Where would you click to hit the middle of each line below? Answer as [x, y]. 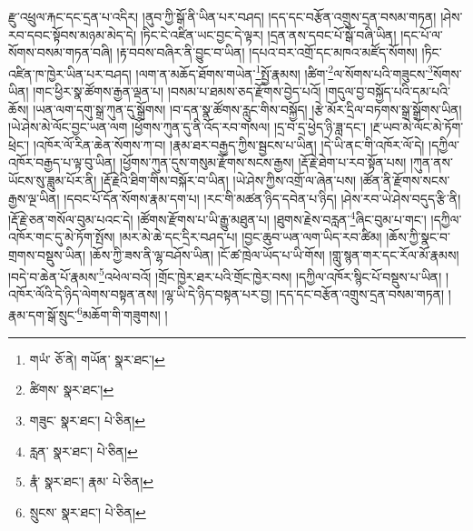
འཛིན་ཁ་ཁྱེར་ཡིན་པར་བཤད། [70, 73]
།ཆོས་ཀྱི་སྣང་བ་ [418, 237]
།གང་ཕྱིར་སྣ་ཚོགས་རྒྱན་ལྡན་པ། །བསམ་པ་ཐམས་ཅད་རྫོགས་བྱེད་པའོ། [177, 91]
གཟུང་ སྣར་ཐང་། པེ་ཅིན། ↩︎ [88, 420]
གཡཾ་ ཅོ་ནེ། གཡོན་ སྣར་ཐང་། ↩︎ [97, 359]
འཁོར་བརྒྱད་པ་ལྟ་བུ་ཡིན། [62, 162]
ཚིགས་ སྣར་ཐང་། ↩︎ [72, 390]
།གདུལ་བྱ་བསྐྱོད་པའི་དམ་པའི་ [388, 91]
